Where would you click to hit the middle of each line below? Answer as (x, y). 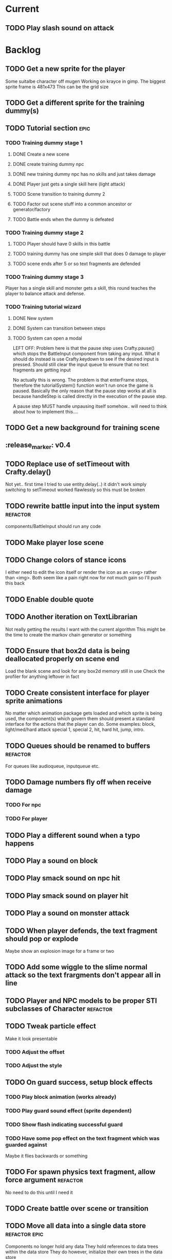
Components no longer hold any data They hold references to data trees (82, 1246)
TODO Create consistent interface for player (78, 693)
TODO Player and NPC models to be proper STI (81, 1000)
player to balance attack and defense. (45, 294)
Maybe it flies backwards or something (46, 1156)
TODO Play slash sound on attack (60, 28)
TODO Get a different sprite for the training (75, 102)
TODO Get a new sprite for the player (65, 69)
